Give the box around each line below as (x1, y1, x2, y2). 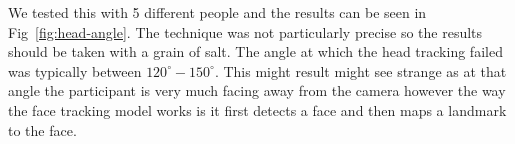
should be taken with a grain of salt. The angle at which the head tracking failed (8, 41, 503, 62)
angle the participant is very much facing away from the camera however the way (8, 80, 506, 101)
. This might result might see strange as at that (214, 60, 507, 81)
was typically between (8, 60, 142, 81)
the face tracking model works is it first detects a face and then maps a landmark (8, 99, 507, 120)
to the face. (8, 119, 77, 140)
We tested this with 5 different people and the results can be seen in (8, 2, 427, 22)
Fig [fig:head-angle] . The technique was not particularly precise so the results (8, 21, 483, 42)
